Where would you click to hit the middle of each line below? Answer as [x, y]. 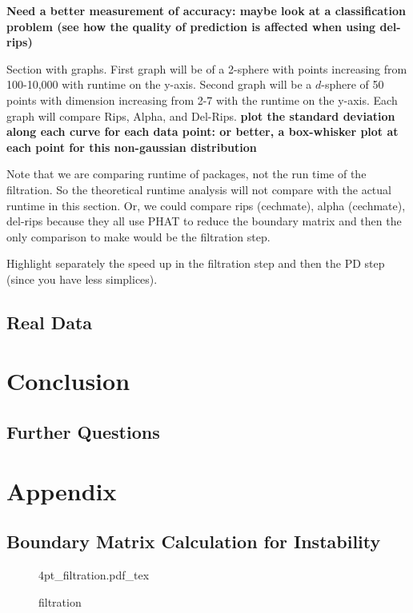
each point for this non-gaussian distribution [132, 147]
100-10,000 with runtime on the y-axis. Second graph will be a [159, 84]
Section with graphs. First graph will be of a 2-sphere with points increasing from [207, 68]
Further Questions [83, 432]
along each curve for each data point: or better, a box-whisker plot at [202, 131]
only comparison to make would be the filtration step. [138, 236]
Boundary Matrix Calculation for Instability [194, 541]
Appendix [62, 490]
